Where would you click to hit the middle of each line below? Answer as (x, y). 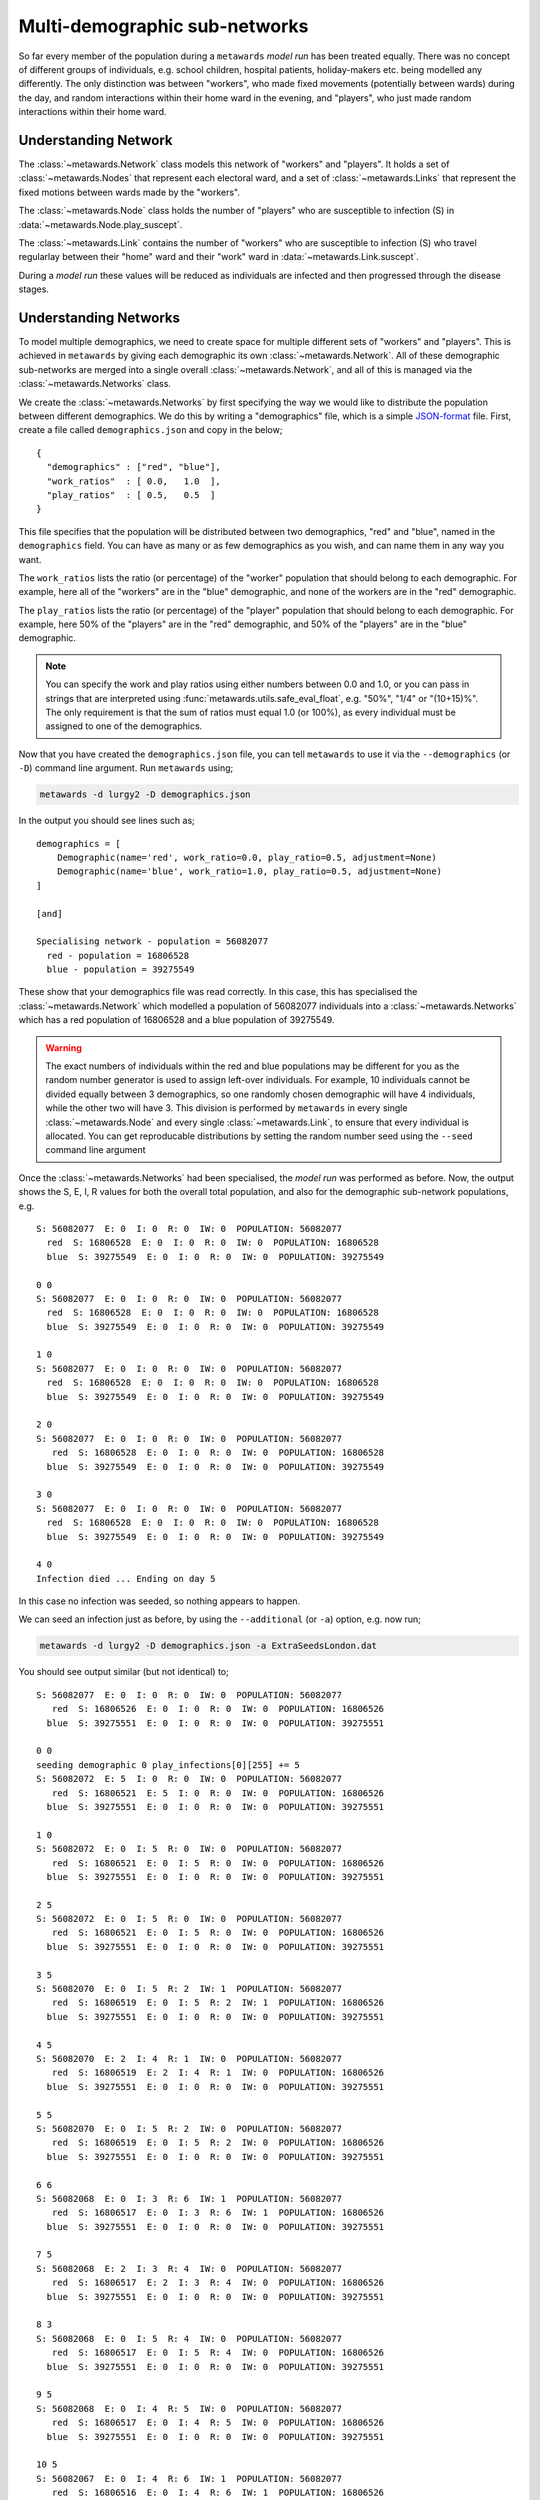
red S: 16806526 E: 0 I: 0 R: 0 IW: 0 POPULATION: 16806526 (218, 1709)
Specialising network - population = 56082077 (152, 941)
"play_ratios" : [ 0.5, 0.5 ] (131, 494)
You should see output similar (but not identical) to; (123, 1672)
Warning (63, 1047)
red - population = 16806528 (118, 955)
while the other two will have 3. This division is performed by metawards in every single (226, 1108)
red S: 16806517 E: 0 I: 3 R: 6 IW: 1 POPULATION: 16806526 (218, 2213)
